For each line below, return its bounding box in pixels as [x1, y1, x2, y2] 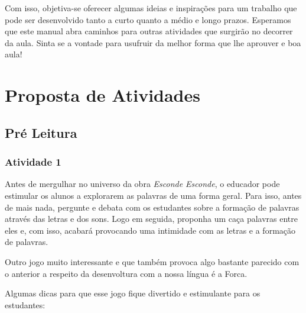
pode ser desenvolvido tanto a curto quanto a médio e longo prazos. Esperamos [5, 13, 291, 25]
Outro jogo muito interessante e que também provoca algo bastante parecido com [5, 255, 300, 267]
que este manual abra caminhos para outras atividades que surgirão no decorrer [5, 25, 293, 37]
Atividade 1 [5, 154, 61, 169]
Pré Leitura [5, 123, 77, 141]
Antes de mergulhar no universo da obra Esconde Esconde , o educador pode [5, 178, 280, 190]
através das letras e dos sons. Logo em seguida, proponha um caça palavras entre [5, 212, 298, 225]
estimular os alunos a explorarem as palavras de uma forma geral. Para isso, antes [5, 189, 302, 201]
